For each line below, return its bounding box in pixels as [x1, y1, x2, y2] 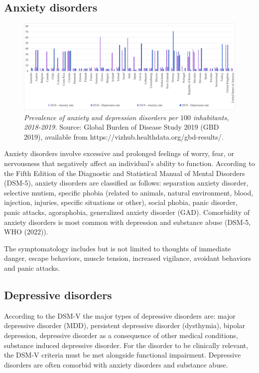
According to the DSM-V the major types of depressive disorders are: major [4, 310, 236, 321]
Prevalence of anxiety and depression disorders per [24, 112, 178, 122]
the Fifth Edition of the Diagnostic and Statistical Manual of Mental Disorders [4, 168, 245, 178]
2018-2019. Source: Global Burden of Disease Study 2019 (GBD [24, 122, 219, 132]
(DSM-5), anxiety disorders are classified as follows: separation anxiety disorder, [4, 178, 249, 188]
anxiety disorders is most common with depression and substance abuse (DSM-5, [4, 216, 251, 227]
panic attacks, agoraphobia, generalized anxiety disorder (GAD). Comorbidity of [4, 207, 250, 217]
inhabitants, [193, 112, 229, 122]
